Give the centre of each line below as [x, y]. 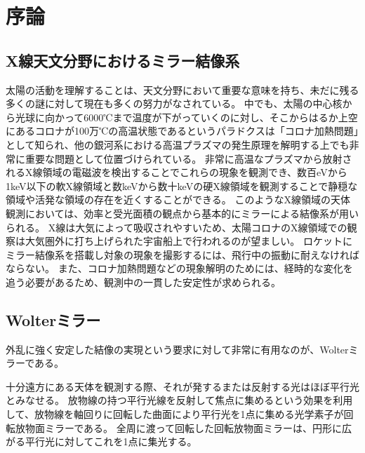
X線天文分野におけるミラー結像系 [123, 60]
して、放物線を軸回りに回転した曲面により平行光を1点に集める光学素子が [175, 414]
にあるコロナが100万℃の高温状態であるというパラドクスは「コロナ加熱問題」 [182, 131]
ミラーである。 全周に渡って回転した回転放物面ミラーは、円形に [193, 427]
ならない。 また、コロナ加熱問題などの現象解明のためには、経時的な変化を [179, 268]
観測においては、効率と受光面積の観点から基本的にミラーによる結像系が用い [182, 213]
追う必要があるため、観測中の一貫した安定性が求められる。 [143, 282]
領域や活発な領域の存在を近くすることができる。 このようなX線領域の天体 [178, 200]
